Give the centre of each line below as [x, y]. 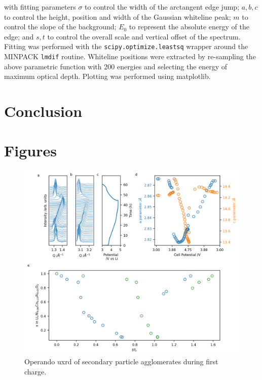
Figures [30, 151]
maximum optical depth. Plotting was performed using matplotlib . [107, 76]
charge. [35, 371]
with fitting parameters [40, 7]
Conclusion [43, 111]
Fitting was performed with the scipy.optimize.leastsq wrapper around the [126, 46]
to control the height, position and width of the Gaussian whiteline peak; [118, 16]
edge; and [19, 36]
